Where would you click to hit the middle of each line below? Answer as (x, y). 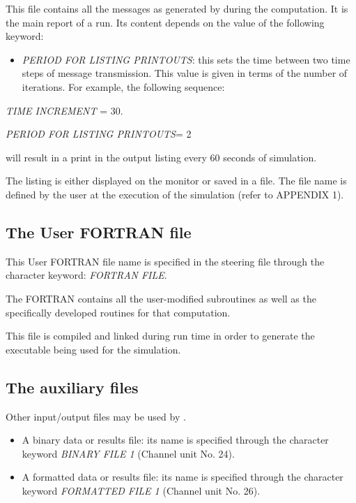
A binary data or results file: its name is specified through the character (175, 440)
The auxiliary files (72, 387)
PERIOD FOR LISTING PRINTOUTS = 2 (99, 134)
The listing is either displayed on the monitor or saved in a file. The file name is (176, 181)
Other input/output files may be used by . (96, 416)
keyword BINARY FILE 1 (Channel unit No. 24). (128, 453)
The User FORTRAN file (99, 232)
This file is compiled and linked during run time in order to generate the (160, 336)
